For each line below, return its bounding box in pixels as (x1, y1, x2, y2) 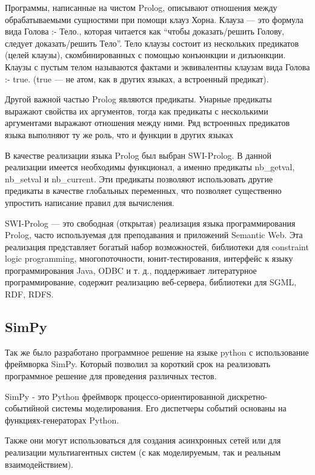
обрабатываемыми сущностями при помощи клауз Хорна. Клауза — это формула (5, 13, 303, 25)
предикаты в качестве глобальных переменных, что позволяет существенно (5, 184, 282, 197)
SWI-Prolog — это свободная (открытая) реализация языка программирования (5, 216, 296, 229)
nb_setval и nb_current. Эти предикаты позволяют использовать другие (5, 172, 273, 185)
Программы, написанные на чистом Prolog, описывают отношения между (5, 1, 277, 13)
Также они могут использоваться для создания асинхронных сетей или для (5, 434, 281, 447)
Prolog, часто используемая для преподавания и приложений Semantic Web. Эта (5, 228, 303, 241)
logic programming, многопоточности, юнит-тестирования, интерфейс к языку (5, 252, 293, 265)
